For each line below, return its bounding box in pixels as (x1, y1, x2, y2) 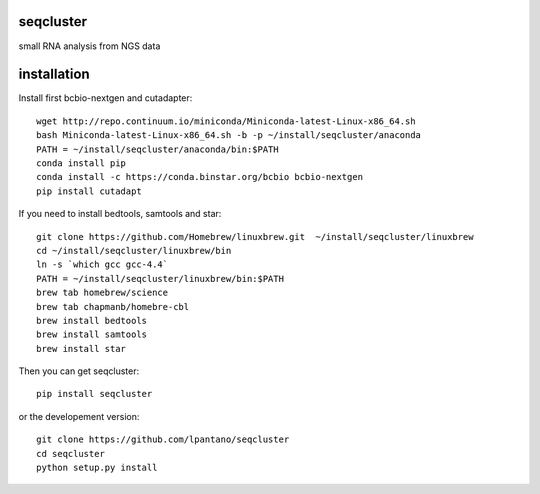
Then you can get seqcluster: (18, 365, 140, 377)
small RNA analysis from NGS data (18, 40, 161, 52)
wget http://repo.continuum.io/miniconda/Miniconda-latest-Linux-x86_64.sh (36, 115, 416, 127)
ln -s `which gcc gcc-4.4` (36, 259, 169, 270)
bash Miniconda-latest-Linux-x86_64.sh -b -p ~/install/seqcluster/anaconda (36, 130, 422, 141)
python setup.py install (36, 462, 158, 474)
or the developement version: (18, 410, 140, 422)
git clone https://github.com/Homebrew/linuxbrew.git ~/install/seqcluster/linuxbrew (36, 231, 474, 242)
